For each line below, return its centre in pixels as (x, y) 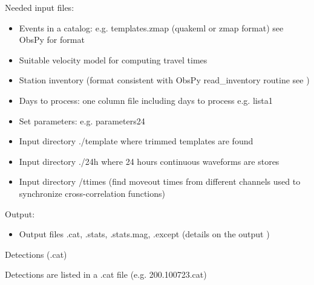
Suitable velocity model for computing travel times (113, 59)
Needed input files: (40, 7)
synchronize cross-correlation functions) (92, 193)
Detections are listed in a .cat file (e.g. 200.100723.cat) (106, 274)
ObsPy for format (52, 40)
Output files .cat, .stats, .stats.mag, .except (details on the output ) (144, 234)
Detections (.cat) (36, 254)
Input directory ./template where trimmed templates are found (136, 141)
